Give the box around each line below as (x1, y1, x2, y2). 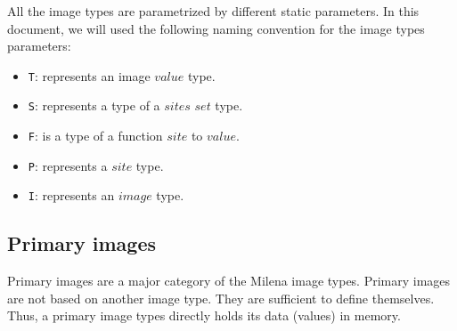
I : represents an (28, 186, 115, 205)
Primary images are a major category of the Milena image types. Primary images (7, 271, 451, 290)
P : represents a (28, 156, 108, 174)
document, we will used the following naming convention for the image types (7, 19, 425, 37)
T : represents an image (28, 66, 151, 85)
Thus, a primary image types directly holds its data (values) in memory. (7, 306, 401, 325)
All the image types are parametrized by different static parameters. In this (7, 2, 420, 20)
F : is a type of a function (28, 126, 163, 145)
